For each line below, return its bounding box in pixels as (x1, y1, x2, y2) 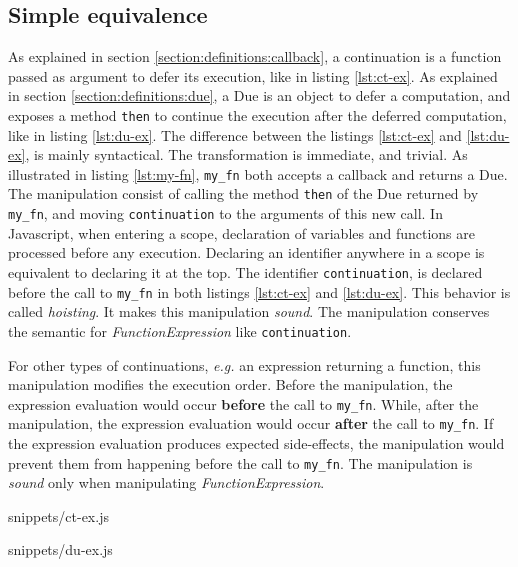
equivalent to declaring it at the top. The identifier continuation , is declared (8, 261, 483, 282)
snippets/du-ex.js (8, 539, 113, 560)
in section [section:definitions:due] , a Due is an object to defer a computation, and (8, 85, 511, 106)
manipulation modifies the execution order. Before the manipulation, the (8, 374, 453, 395)
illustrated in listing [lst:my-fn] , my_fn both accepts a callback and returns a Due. (8, 163, 508, 184)
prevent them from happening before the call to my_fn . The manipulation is (8, 452, 473, 473)
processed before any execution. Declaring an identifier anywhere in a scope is (8, 242, 485, 263)
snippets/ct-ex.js (8, 505, 109, 526)
